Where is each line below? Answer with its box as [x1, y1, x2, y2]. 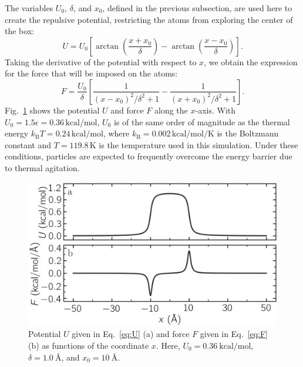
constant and [5, 138, 52, 151]
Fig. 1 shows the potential [5, 104, 100, 116]
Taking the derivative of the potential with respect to [5, 55, 197, 68]
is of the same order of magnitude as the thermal [113, 115, 290, 128]
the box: [5, 25, 35, 37]
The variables [5, 2, 53, 14]
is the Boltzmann [217, 127, 279, 139]
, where [103, 127, 130, 139]
